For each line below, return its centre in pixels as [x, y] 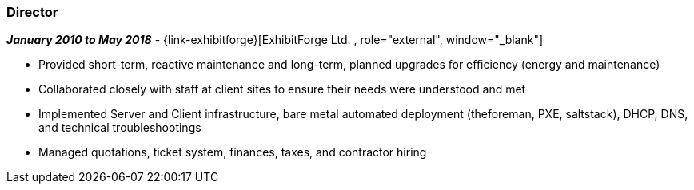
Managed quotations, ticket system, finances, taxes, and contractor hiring [233, 152]
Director [32, 12]
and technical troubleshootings [120, 128]
